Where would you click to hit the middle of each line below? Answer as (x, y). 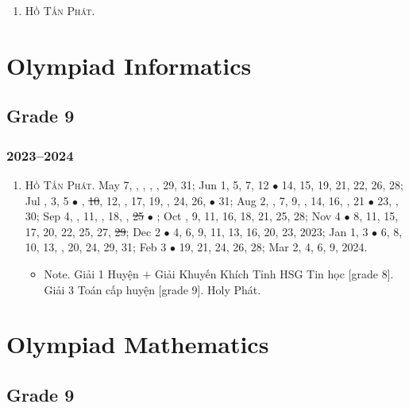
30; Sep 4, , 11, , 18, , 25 (85, 216)
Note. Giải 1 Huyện (91, 273)
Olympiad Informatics (129, 65)
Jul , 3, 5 (47, 200)
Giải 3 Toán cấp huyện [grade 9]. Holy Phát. (152, 289)
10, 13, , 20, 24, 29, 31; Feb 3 (96, 247)
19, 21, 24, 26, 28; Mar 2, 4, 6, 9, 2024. (273, 247)
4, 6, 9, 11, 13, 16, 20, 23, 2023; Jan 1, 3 (271, 231)
